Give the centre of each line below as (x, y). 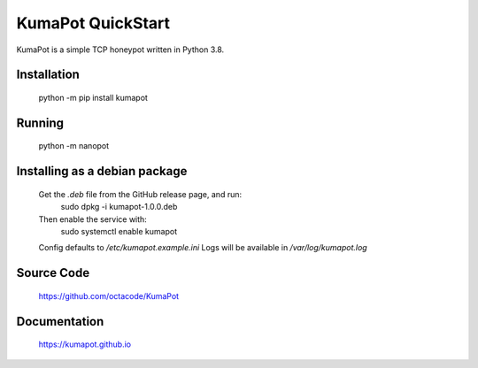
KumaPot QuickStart (93, 23)
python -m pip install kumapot (93, 97)
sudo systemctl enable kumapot (119, 231)
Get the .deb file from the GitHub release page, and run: (140, 194)
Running (40, 123)
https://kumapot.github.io (85, 344)
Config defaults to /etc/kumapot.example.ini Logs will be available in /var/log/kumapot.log (203, 248)
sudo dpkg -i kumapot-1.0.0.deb (119, 207)
